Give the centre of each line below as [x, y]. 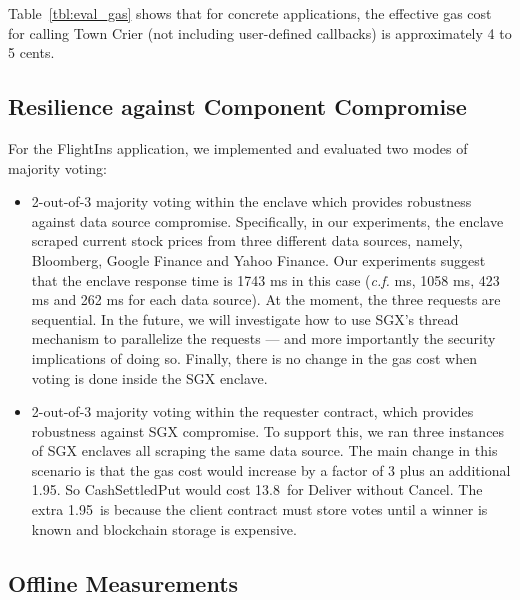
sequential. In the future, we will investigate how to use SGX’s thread [245, 318]
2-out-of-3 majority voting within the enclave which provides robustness [251, 201]
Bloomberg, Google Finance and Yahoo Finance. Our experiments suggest [258, 259]
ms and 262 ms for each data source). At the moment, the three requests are [266, 299]
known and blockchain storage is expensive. [164, 528]
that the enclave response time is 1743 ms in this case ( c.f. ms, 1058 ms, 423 [265, 279]
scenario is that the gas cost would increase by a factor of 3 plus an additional [271, 469]
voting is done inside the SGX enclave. [149, 377]
